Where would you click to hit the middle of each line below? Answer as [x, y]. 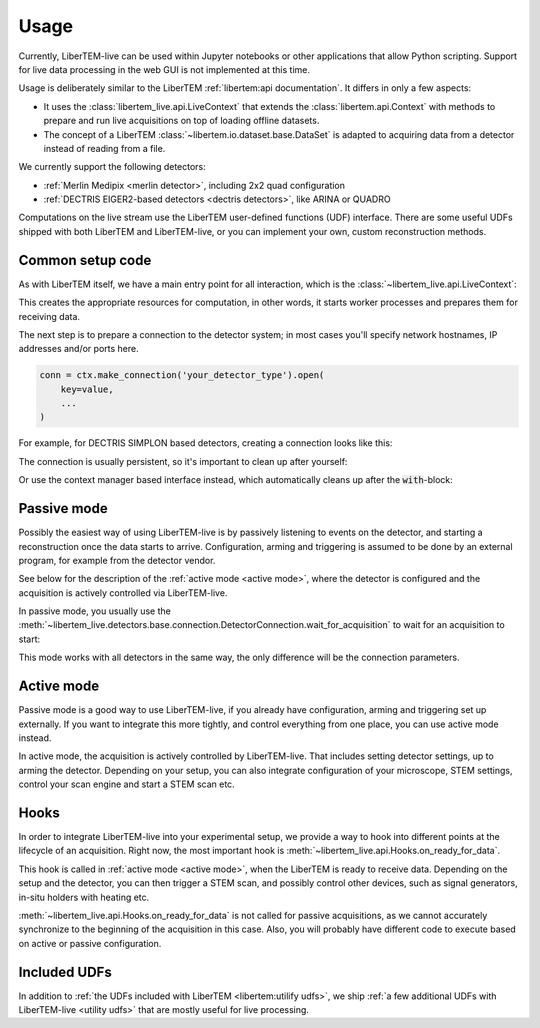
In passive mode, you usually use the [95, 611]
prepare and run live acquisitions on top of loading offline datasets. [181, 121]
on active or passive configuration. [90, 943]
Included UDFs [65, 971]
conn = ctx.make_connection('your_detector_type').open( [182, 375]
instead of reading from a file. [104, 148]
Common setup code [85, 260]
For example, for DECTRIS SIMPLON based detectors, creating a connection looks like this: [205, 443]
